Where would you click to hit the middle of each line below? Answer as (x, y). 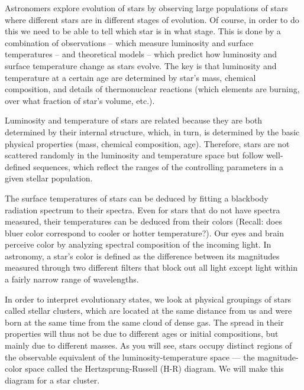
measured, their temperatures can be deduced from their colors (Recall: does (143, 221)
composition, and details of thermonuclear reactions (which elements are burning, (152, 89)
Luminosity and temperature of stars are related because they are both (134, 120)
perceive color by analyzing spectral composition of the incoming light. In (138, 244)
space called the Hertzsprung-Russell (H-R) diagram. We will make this (154, 368)
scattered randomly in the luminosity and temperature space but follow (134, 155)
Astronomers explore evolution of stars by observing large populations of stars (146, 8)
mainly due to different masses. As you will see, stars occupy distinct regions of (148, 345)
